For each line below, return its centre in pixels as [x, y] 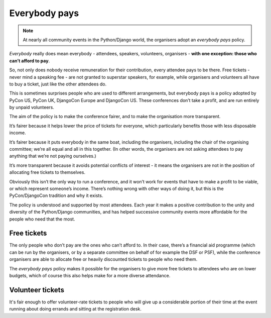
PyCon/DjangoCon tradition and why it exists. [56, 195]
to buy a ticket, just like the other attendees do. [58, 84]
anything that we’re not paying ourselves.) [53, 156]
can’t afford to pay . [30, 61]
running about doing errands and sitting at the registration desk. [75, 309]
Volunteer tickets [37, 290]
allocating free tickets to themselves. [47, 172]
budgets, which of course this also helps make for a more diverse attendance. [90, 276]
